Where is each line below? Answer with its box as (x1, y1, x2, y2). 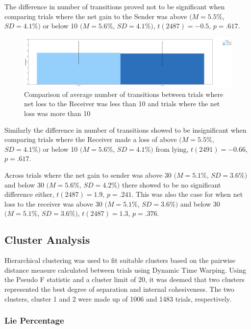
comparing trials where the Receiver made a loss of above (4, 134, 177, 144)
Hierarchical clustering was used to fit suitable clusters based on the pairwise (4, 255, 235, 265)
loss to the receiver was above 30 (4, 198, 102, 209)
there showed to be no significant (122, 179, 221, 189)
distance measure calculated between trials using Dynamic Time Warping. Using (4, 264, 247, 275)
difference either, (4, 189, 54, 199)
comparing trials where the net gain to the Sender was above (4, 11, 187, 21)
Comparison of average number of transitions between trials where (24, 89, 224, 99)
